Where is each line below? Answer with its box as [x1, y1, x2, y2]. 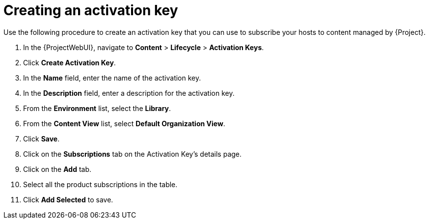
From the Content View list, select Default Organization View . [23, 119, 225, 128]
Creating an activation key [3, 2, 178, 19]
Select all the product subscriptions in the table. [23, 180, 178, 189]
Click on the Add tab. [23, 165, 92, 173]
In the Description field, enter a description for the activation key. [23, 88, 235, 97]
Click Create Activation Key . [23, 58, 116, 67]
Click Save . [23, 134, 60, 143]
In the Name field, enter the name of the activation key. [23, 73, 201, 82]
